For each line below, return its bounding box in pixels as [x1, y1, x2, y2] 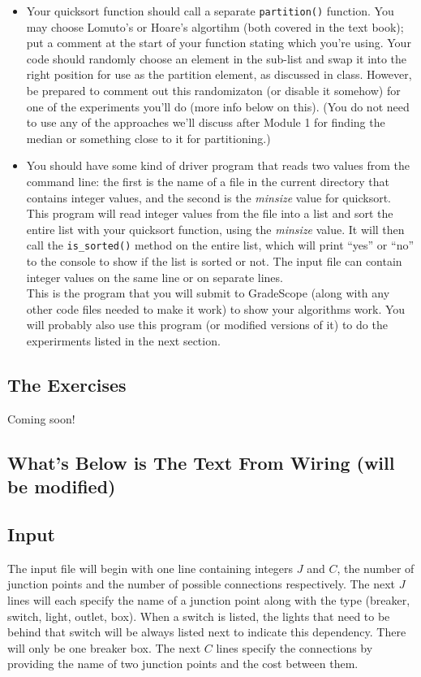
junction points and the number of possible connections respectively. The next [7, 575, 396, 592]
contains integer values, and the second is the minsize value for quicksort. [26, 189, 391, 206]
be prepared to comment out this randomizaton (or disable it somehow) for [26, 82, 401, 99]
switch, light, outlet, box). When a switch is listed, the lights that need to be [7, 607, 390, 624]
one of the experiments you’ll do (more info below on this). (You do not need [26, 98, 410, 115]
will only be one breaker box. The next [7, 639, 201, 656]
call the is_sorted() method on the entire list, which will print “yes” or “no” [26, 237, 415, 254]
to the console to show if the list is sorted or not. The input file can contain [26, 253, 402, 270]
